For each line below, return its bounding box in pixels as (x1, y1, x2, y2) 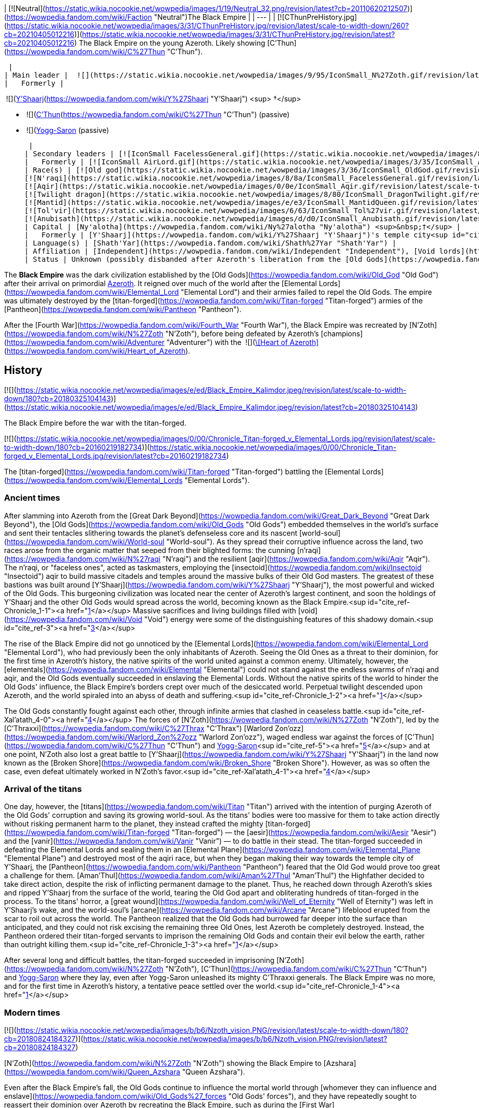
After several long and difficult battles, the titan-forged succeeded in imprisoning (4, 956, 275, 965)
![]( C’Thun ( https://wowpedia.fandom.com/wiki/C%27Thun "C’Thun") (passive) (26, 110, 290, 119)
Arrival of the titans (4, 783, 82, 794)
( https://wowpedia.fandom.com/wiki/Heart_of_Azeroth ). (4, 347, 190, 355)
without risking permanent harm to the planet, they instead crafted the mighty (4, 819, 263, 828)
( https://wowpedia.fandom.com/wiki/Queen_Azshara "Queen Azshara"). (4, 1067, 245, 1077)
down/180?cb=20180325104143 (4, 394, 111, 403)
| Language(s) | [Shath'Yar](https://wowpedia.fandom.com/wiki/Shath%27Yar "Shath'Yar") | (24, 239, 397, 247)
